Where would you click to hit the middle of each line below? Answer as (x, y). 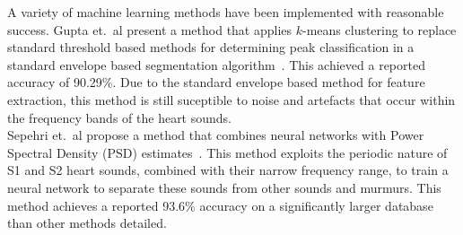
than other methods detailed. (87, 223)
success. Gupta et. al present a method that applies (150, 29)
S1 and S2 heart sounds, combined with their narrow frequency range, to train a (228, 170)
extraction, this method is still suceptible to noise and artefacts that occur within (231, 99)
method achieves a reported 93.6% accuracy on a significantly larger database (220, 205)
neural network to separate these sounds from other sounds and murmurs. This (224, 187)
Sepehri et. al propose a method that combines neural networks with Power (216, 135)
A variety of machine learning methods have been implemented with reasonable (226, 12)
